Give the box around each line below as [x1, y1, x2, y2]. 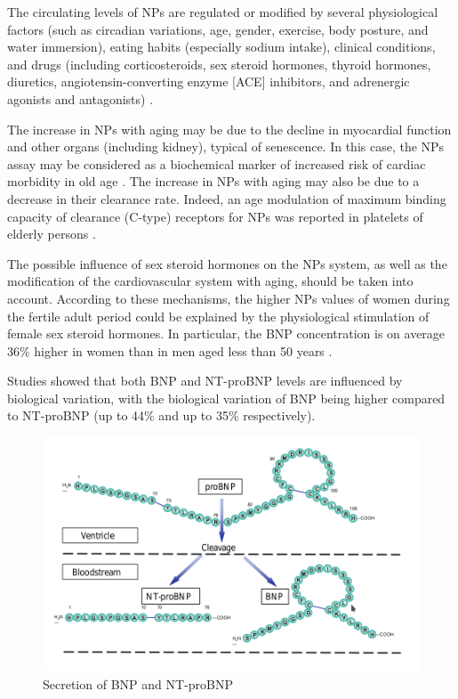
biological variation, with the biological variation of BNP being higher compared [7, 388, 446, 407]
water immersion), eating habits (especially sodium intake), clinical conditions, [7, 37, 436, 56]
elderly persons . [7, 224, 96, 243]
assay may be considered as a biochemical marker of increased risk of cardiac [7, 154, 426, 173]
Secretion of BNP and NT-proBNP [43, 674, 233, 693]
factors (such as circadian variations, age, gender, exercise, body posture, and [7, 20, 429, 38]
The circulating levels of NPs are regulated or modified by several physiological [7, 3, 438, 20]
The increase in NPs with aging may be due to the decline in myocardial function [7, 119, 452, 138]
